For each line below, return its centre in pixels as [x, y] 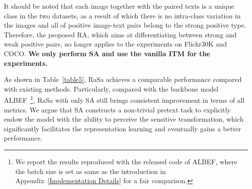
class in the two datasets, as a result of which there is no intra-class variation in [122, 15]
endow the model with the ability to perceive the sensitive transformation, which [124, 119]
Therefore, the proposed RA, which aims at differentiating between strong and [120, 34]
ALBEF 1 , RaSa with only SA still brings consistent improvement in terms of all [124, 99]
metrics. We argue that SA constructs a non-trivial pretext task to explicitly [117, 109]
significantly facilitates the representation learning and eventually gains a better [123, 128]
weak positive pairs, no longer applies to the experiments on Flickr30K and [115, 44]
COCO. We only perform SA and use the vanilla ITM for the [107, 53]
